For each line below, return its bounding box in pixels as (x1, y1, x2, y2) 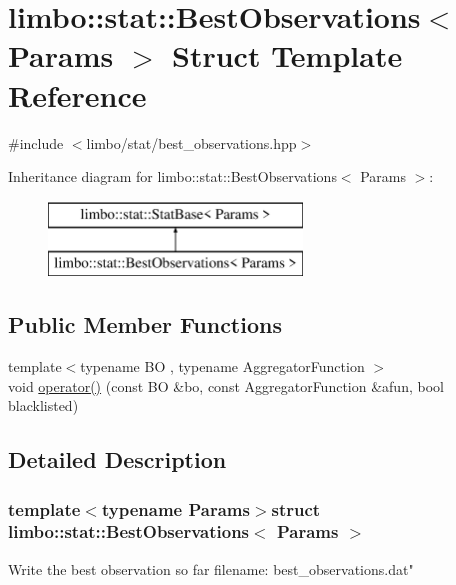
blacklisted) (8, 395, 79, 416)
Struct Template (172, 35, 403, 76)
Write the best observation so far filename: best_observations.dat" (8, 558, 414, 579)
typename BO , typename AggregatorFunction (80, 356, 365, 377)
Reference (8, 74, 147, 115)
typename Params (101, 496, 250, 521)
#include (8, 132, 64, 153)
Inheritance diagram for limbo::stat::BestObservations (8, 166, 337, 187)
